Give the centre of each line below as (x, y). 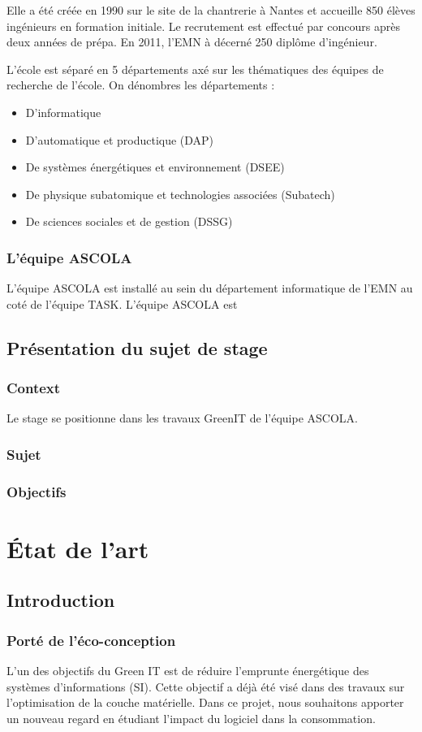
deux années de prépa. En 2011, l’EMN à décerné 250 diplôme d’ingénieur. (192, 42)
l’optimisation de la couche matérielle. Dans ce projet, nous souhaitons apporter (205, 702)
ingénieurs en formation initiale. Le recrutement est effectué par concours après (203, 26)
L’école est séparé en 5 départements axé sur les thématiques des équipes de (195, 69)
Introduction (61, 600)
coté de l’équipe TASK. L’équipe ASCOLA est (122, 303)
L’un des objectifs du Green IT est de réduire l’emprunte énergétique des (188, 670)
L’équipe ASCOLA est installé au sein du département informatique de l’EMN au (210, 288)
